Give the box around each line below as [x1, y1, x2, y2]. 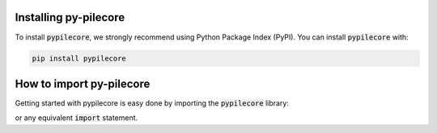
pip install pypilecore [32, 53, 127, 63]
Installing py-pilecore [15, 10, 125, 24]
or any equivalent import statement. [15, 113, 138, 123]
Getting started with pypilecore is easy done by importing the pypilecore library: [15, 98, 289, 108]
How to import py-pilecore [15, 77, 151, 90]
